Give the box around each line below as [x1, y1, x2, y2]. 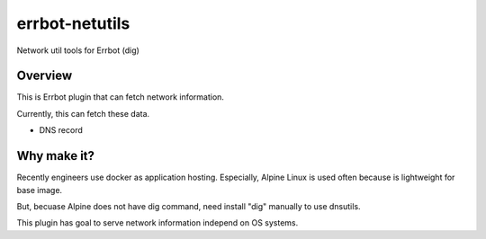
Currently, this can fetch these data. [16, 108, 150, 119]
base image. [16, 184, 63, 195]
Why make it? [16, 148, 94, 164]
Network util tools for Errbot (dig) [16, 45, 139, 56]
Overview [16, 68, 73, 84]
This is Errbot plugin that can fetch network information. [16, 92, 225, 102]
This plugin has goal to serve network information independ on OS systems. [16, 217, 299, 228]
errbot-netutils [16, 13, 130, 33]
